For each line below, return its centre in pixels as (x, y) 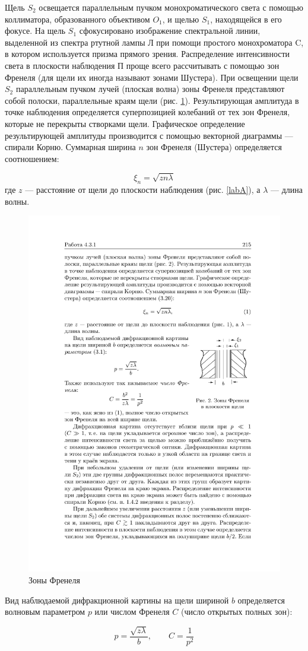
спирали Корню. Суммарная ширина (70, 147)
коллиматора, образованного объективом (77, 19)
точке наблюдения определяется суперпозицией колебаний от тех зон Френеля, (147, 112)
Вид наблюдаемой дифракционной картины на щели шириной (117, 600)
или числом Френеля (132, 612)
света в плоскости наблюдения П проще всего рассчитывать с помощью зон (142, 65)
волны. (17, 201)
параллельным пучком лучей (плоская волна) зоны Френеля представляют (150, 89)
